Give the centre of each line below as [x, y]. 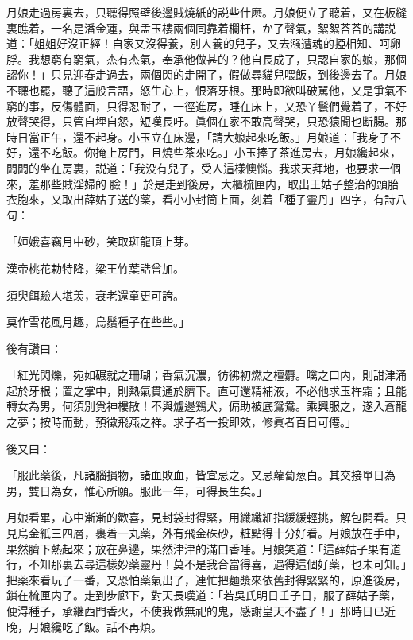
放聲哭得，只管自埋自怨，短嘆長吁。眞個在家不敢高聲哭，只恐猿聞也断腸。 [201, 121]
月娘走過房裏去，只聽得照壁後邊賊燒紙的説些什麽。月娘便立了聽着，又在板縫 [206, 12]
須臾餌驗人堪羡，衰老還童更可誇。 [95, 295]
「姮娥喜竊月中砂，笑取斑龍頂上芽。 [101, 241]
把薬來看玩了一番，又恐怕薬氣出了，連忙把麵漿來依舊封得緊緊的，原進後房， [206, 579]
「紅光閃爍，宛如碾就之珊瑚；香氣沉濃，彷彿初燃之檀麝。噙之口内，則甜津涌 [206, 375]
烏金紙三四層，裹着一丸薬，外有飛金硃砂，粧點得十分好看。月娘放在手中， [212, 533]
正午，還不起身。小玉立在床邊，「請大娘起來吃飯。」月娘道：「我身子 [214, 136]
